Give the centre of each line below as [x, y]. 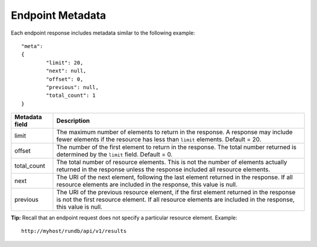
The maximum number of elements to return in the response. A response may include [175, 132]
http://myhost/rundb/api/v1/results [74, 231]
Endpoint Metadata [58, 15]
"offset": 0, [65, 79]
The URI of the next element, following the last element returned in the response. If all [175, 177]
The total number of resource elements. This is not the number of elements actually [172, 163]
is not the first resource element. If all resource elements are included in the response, [176, 199]
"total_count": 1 [71, 96]
